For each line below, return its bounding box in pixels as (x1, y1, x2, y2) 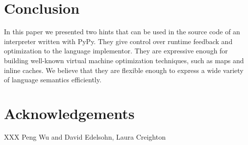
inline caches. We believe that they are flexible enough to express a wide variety (4, 65, 244, 75)
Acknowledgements (4, 103, 135, 123)
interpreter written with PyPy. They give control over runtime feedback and (4, 36, 233, 46)
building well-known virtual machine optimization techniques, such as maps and (4, 55, 244, 65)
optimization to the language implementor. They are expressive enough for (4, 46, 228, 56)
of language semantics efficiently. (4, 74, 101, 85)
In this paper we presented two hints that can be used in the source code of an (4, 26, 240, 37)
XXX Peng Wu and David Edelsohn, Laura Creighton (4, 131, 166, 142)
